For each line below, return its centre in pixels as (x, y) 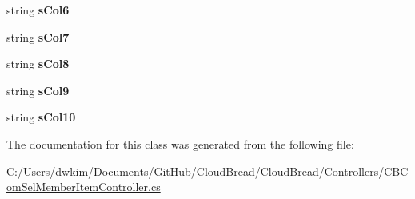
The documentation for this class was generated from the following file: (180, 143)
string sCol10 (41, 117)
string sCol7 (38, 36)
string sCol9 (38, 90)
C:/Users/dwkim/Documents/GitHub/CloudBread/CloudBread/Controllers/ (196, 171)
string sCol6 (38, 10)
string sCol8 (38, 64)
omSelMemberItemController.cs (84, 187)
